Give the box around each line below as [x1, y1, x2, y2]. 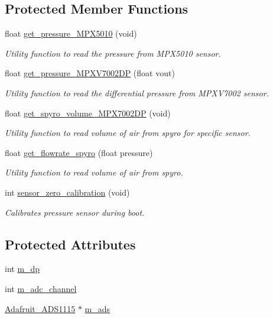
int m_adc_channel [5, 282, 77, 294]
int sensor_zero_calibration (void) [5, 186, 130, 198]
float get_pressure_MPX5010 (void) [5, 27, 137, 40]
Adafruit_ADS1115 [5, 302, 76, 314]
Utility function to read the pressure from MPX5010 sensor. [5, 47, 221, 59]
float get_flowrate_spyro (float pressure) [5, 146, 153, 158]
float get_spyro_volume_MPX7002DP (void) [5, 106, 171, 119]
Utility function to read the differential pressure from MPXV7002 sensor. [5, 86, 269, 99]
